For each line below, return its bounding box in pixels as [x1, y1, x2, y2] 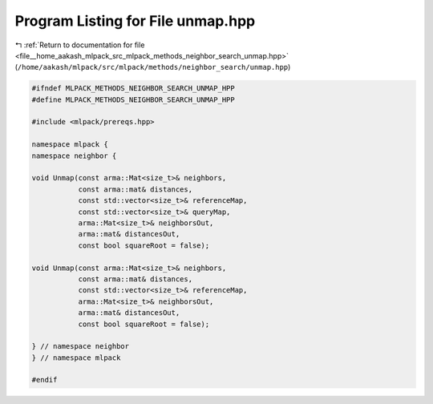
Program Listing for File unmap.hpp [14, 12, 256, 30]
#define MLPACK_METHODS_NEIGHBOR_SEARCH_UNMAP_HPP [31, 95, 236, 104]
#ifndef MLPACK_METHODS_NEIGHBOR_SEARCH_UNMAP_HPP [31, 84, 236, 93]
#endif [31, 375, 58, 385]
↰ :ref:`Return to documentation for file [14, 40, 145, 50]
